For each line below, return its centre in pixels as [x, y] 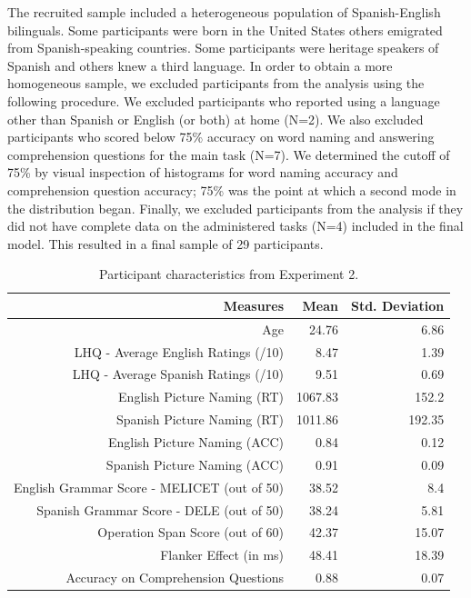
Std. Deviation [397, 305]
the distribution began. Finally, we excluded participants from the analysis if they [235, 208]
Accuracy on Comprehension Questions [175, 578]
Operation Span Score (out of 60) [191, 532]
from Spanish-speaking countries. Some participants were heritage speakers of [223, 48]
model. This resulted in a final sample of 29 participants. [165, 243]
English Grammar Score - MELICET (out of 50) [149, 487]
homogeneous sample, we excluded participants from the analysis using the [216, 83]
